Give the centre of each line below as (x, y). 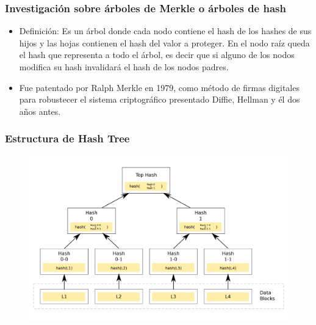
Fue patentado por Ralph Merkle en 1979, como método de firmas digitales (159, 87)
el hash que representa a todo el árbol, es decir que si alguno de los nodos (157, 55)
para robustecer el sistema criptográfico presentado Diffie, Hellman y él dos (160, 99)
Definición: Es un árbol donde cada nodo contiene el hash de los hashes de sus (165, 31)
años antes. (40, 111)
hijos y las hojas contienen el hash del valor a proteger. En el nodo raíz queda (164, 42)
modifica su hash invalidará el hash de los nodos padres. (124, 67)
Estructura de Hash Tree (67, 138)
